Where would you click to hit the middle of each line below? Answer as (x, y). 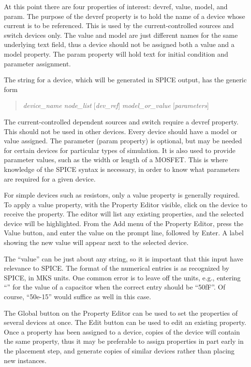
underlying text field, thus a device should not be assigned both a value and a (119, 44)
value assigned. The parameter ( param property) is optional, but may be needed (123, 141)
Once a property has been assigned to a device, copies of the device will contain (122, 331)
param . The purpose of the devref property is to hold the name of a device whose (125, 16)
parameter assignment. (37, 63)
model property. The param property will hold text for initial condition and (116, 54)
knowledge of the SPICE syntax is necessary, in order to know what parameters (122, 169)
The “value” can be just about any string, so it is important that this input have (124, 258)
